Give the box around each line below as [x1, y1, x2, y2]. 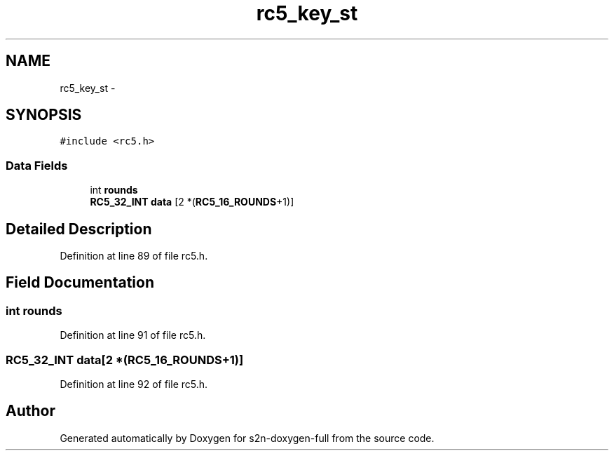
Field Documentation [6, 274, 154, 292]
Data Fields [6, 158, 68, 173]
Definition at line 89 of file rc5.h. [60, 250, 208, 262]
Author [6, 402, 55, 420]
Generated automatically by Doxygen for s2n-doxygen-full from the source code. [60, 431, 435, 444]
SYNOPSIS [6, 106, 82, 124]
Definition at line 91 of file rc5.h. [60, 329, 206, 342]
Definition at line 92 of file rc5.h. [60, 378, 208, 390]
